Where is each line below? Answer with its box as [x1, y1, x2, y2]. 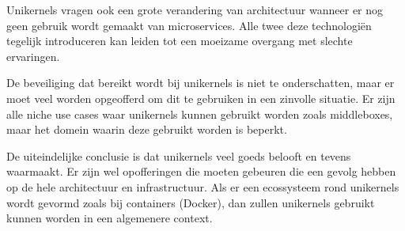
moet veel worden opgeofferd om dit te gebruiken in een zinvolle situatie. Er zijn [6, 89, 396, 106]
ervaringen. [6, 47, 60, 64]
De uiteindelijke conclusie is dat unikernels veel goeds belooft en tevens [6, 147, 351, 164]
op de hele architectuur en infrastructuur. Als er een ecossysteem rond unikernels [6, 178, 399, 195]
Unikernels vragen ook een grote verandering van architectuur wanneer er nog [6, 2, 384, 17]
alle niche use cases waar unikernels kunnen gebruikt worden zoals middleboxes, [6, 105, 393, 122]
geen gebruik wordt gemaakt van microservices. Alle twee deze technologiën [6, 17, 372, 33]
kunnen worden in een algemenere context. [6, 210, 213, 226]
